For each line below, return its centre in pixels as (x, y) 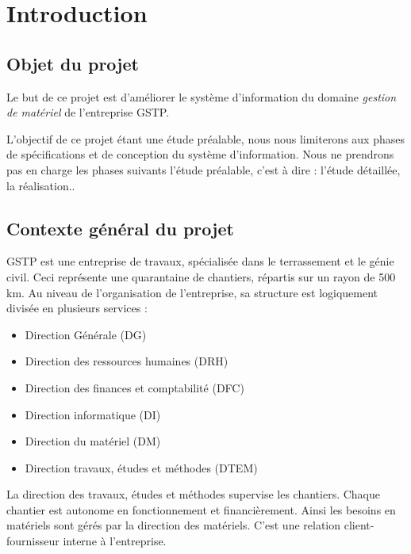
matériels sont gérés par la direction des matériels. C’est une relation (174, 525)
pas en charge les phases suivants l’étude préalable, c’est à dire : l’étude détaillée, (204, 169)
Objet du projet (73, 63)
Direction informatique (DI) (93, 414)
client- (359, 525)
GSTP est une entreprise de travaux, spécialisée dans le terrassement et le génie (200, 261)
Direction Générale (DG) (86, 334)
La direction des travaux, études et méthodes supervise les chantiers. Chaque (194, 494)
